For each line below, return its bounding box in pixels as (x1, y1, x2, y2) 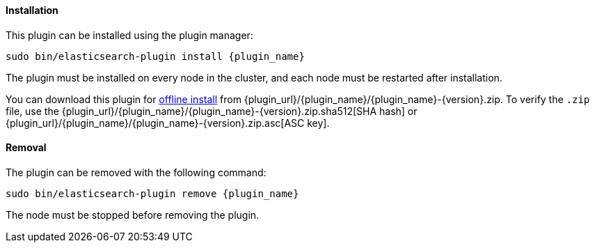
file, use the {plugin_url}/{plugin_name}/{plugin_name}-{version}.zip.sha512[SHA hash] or (6, 104, 418, 117)
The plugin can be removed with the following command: (6, 166, 267, 178)
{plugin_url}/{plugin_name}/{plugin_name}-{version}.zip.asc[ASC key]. (6, 116, 330, 129)
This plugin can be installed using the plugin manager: (6, 29, 253, 41)
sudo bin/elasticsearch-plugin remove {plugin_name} (6, 187, 299, 199)
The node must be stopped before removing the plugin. (6, 208, 260, 221)
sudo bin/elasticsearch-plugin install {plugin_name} (6, 50, 305, 62)
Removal (6, 141, 47, 154)
